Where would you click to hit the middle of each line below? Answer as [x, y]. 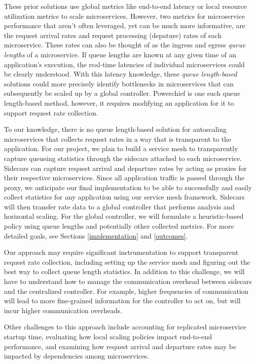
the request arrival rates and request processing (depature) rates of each [113, 35]
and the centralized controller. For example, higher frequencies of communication [126, 291]
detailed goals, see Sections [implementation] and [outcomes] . [96, 235]
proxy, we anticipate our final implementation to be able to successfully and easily [128, 187]
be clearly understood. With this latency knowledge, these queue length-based [121, 74]
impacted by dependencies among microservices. [77, 356]
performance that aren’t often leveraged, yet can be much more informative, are [125, 25]
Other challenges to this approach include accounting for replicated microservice [125, 327]
